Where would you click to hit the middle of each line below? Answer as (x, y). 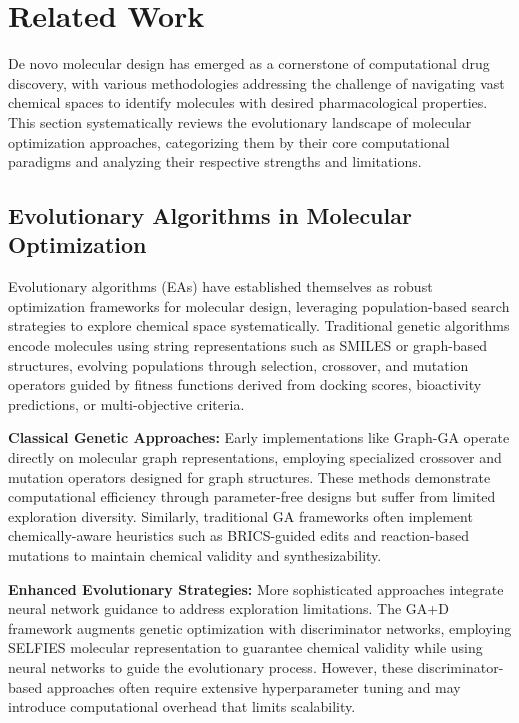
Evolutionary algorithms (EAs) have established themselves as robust (220, 286)
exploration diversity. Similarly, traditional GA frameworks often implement (240, 515)
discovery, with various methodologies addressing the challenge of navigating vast (256, 82)
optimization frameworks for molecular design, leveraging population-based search (259, 305)
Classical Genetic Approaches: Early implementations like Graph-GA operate (259, 437)
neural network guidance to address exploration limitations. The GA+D (228, 608)
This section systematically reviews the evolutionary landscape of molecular (240, 121)
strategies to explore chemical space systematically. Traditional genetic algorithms (259, 325)
